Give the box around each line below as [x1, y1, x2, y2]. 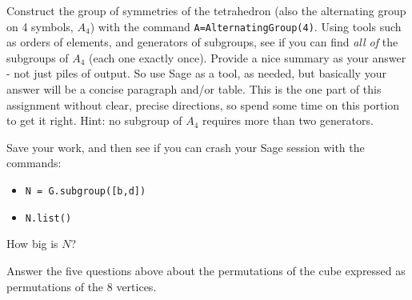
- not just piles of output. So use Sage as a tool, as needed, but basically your [6, 65, 386, 82]
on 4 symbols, [6, 18, 74, 34]
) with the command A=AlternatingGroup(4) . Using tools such [90, 18, 402, 34]
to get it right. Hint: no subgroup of [6, 112, 182, 129]
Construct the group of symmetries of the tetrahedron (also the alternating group [6, 2, 406, 18]
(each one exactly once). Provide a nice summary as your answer [89, 49, 406, 66]
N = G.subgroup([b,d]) [25, 186, 146, 197]
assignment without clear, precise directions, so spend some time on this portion [6, 96, 400, 113]
